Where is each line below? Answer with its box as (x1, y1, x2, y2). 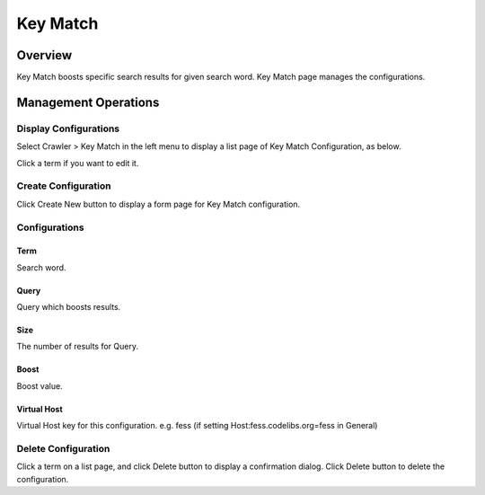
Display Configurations (16, 122, 120, 135)
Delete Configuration (16, 443, 110, 455)
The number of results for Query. (16, 341, 139, 352)
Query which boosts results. (16, 302, 121, 313)
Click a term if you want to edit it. (16, 157, 139, 168)
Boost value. (16, 380, 63, 391)
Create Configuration (16, 180, 111, 192)
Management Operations (16, 94, 160, 110)
